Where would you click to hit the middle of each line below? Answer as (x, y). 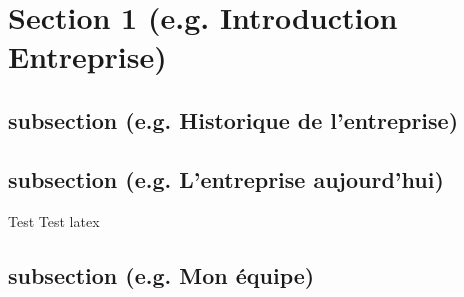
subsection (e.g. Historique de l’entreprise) (233, 119)
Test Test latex (54, 220)
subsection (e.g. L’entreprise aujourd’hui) (226, 178)
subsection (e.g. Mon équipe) (161, 274)
